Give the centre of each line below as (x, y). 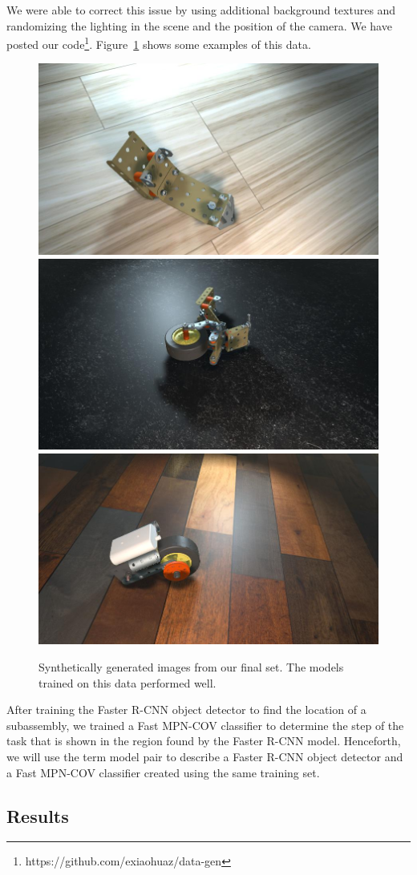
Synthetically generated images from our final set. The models (191, 666)
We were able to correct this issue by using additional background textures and (201, 10)
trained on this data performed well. (128, 682)
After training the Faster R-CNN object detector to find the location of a (186, 710)
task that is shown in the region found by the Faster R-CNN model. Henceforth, (204, 741)
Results (38, 815)
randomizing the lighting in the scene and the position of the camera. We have (199, 25)
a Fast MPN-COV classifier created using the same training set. (163, 772)
